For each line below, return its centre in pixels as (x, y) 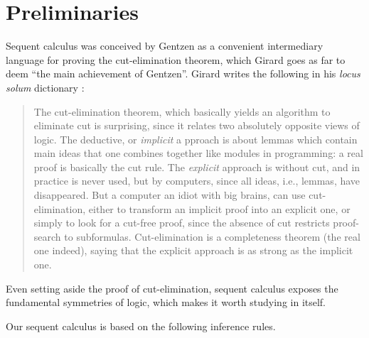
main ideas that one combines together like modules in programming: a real (198, 153)
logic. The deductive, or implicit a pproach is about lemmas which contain (196, 139)
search (47, 236)
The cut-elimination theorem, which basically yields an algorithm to (182, 111)
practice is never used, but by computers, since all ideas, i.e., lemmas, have (197, 181)
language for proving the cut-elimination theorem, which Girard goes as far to (176, 59)
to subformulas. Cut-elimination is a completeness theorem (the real (212, 236)
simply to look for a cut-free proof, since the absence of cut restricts (182, 223)
